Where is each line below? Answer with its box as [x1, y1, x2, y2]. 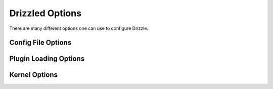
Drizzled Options [9, 8, 82, 19]
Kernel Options [9, 71, 58, 79]
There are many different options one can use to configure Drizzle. [9, 25, 149, 31]
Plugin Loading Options [9, 55, 85, 63]
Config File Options [9, 38, 72, 47]
